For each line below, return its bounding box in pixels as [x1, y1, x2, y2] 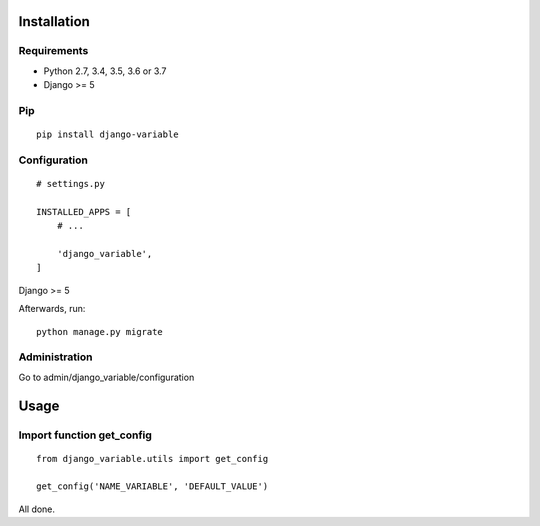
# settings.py [36, 178, 105, 190]
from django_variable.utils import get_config [36, 453, 269, 464]
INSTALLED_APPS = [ [36, 206, 132, 217]
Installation [18, 13, 90, 30]
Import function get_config [18, 428, 152, 442]
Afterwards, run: [18, 303, 86, 315]
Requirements [18, 44, 89, 58]
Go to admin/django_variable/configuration [18, 371, 195, 383]
